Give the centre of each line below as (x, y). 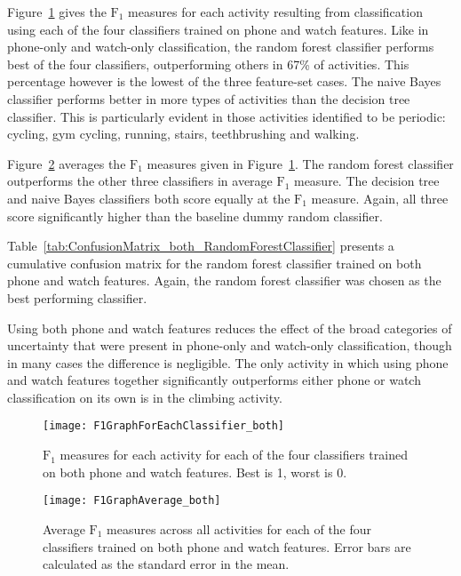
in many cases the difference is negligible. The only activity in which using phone (228, 362)
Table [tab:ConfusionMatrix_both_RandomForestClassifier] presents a (201, 246)
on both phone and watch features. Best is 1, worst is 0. (195, 472)
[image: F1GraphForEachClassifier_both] (164, 426)
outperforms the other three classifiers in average (140, 181)
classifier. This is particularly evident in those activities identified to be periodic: (227, 116)
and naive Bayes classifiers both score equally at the (149, 198)
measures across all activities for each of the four (239, 528)
